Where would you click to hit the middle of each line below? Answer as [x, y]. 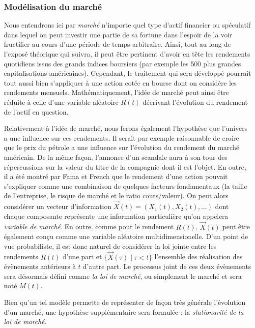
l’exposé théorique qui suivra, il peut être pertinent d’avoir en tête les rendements [127, 54]
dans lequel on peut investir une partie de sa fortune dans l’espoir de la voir [118, 34]
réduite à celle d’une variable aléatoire [61, 102]
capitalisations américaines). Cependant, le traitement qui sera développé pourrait [127, 73]
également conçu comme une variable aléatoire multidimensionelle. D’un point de [126, 236]
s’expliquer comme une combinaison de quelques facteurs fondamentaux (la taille [126, 186]
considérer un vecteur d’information [58, 206]
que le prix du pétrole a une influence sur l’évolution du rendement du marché [122, 147]
